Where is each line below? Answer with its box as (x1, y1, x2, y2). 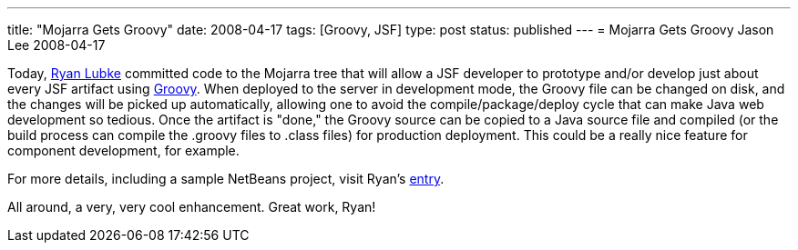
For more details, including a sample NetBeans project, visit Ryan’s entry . (7, 171, 445, 186)
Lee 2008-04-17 (7, 37, 106, 53)
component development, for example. (7, 143, 240, 158)
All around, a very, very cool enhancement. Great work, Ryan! (7, 199, 376, 215)
